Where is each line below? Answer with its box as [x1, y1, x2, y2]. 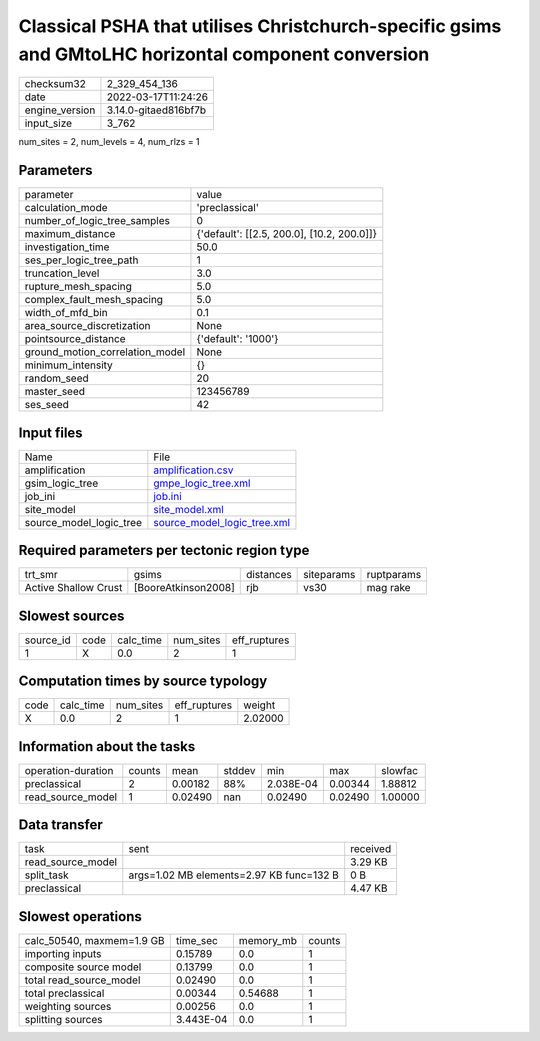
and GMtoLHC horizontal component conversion [18, 43, 430, 65]
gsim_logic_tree [24, 476, 99, 490]
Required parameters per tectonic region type [18, 542, 310, 559]
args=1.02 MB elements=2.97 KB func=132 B [128, 868, 340, 882]
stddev [223, 763, 256, 777]
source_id [24, 633, 71, 647]
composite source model [24, 960, 142, 974]
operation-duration [24, 763, 114, 777]
